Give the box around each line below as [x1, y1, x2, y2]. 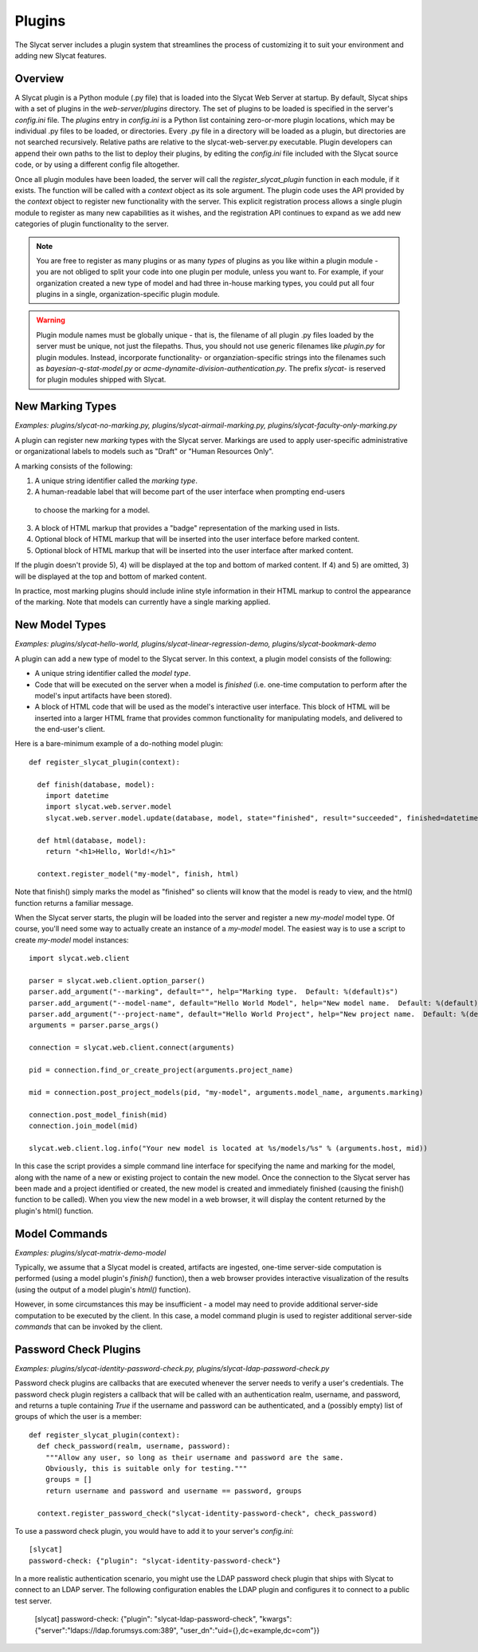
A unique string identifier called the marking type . [34, 476, 198, 485]
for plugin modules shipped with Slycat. [36, 375, 167, 385]
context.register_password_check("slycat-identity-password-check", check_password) [37, 1508, 378, 1518]
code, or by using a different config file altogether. [14, 160, 180, 169]
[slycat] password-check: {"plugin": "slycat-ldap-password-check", [34, 1614, 258, 1624]
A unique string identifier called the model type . [34, 669, 191, 678]
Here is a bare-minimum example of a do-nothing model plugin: [14, 739, 223, 749]
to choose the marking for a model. [34, 505, 151, 515]
